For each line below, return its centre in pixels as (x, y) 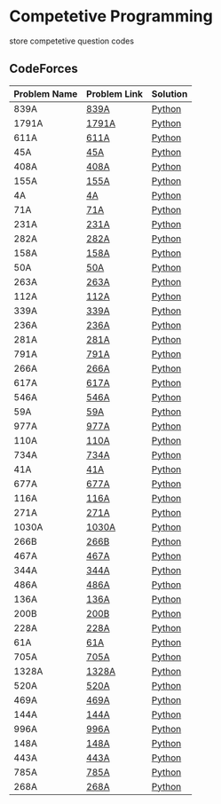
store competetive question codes (72, 41)
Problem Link (114, 93)
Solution (170, 93)
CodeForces (43, 69)
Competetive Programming (111, 16)
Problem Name (46, 93)
